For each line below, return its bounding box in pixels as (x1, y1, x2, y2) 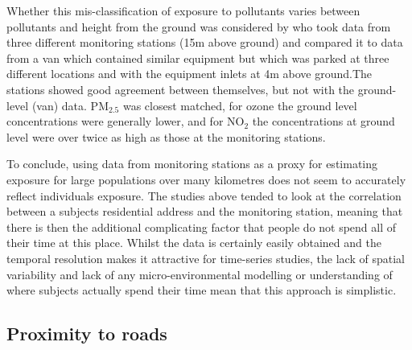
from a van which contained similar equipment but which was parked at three (6, 49, 389, 66)
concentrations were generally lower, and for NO (6, 113, 245, 130)
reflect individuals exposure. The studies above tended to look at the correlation (6, 187, 402, 204)
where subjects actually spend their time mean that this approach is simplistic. (6, 282, 397, 299)
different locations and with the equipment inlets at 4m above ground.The (6, 65, 373, 82)
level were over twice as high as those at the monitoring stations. (6, 128, 326, 145)
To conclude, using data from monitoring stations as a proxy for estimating (6, 155, 378, 172)
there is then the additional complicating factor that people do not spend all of (6, 218, 397, 235)
